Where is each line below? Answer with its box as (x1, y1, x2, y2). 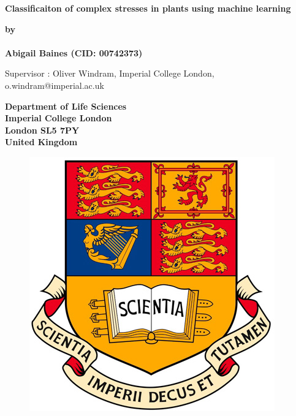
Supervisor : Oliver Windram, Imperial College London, (5, 67, 214, 80)
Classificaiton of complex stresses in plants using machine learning (5, 2, 291, 14)
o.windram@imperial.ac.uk (5, 78, 104, 91)
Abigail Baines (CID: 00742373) (5, 46, 143, 59)
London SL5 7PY (5, 123, 80, 136)
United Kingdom (5, 135, 78, 148)
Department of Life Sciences (5, 99, 127, 112)
